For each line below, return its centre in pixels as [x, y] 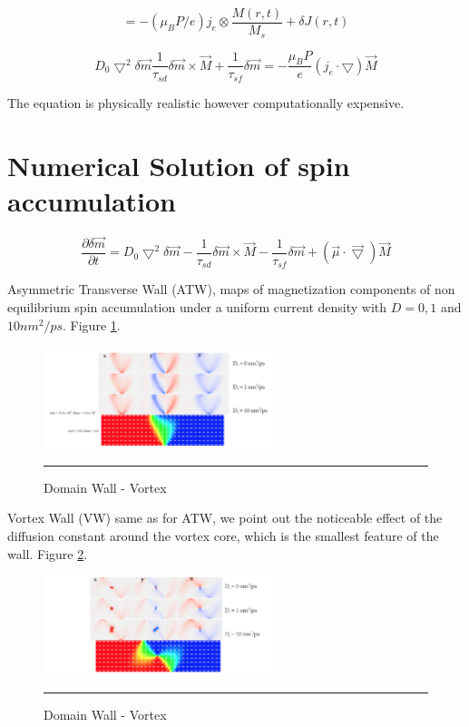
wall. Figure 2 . [48, 553]
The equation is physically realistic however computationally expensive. [206, 102]
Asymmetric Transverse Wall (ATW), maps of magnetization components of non [231, 289]
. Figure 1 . [92, 324]
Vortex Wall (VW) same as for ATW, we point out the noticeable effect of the [225, 518]
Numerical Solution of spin [179, 165]
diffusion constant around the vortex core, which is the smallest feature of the [223, 536]
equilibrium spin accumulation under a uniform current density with [197, 307]
